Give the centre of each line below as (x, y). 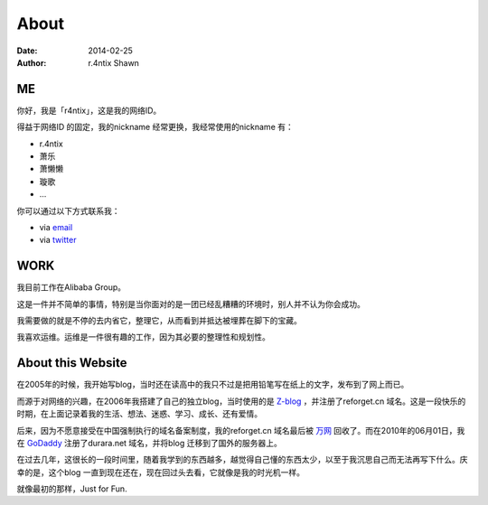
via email (56, 227)
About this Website (72, 363)
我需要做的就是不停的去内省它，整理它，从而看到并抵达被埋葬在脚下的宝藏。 (159, 321)
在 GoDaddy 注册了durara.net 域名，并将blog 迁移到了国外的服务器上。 (149, 443)
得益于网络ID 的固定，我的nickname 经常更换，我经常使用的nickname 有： (155, 127)
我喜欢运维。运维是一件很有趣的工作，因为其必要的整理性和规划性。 (143, 337)
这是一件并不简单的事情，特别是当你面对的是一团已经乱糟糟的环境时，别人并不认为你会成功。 (191, 304)
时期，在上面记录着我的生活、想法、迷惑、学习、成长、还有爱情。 (139, 414)
